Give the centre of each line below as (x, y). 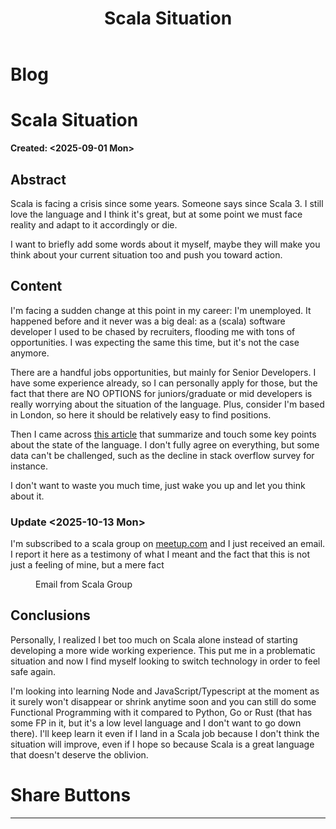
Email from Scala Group (84, 584)
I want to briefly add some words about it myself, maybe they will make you (165, 244)
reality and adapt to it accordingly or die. (94, 224)
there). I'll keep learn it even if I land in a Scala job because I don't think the (165, 733)
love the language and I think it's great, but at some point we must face (156, 214)
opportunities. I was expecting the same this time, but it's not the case (155, 342)
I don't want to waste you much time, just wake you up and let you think (158, 485)
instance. (29, 466)
